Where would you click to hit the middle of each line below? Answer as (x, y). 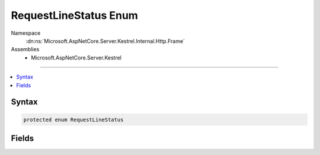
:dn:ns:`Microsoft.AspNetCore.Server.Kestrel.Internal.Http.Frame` (105, 41)
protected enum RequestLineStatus (73, 120)
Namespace (26, 33)
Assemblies (25, 50)
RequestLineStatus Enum (75, 15)
